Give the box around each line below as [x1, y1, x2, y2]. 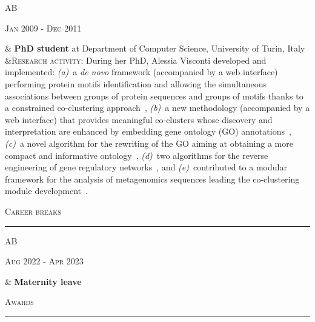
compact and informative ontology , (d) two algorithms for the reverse [5, 149, 268, 161]
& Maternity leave [5, 275, 82, 287]
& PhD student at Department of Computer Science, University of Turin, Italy [5, 42, 305, 55]
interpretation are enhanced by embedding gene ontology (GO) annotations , [5, 125, 291, 138]
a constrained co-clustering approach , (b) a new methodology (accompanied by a [5, 101, 310, 114]
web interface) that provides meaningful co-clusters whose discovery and [5, 113, 273, 126]
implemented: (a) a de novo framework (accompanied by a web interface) [5, 65, 278, 78]
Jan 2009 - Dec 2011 [5, 21, 82, 34]
